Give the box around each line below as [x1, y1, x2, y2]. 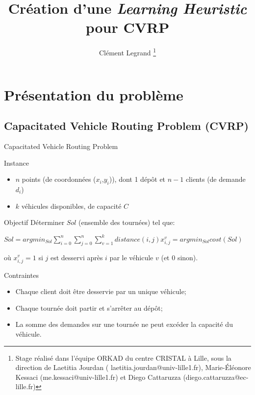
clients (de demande [185, 174, 246, 184]
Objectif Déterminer [4, 217, 65, 227]
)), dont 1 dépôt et [109, 174, 166, 184]
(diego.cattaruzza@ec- [183, 371, 249, 382]
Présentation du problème [4, 84, 183, 104]
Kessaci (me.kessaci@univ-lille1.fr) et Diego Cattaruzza [15, 371, 181, 382]
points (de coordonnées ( [22, 174, 96, 184]
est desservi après [50, 252, 103, 262]
